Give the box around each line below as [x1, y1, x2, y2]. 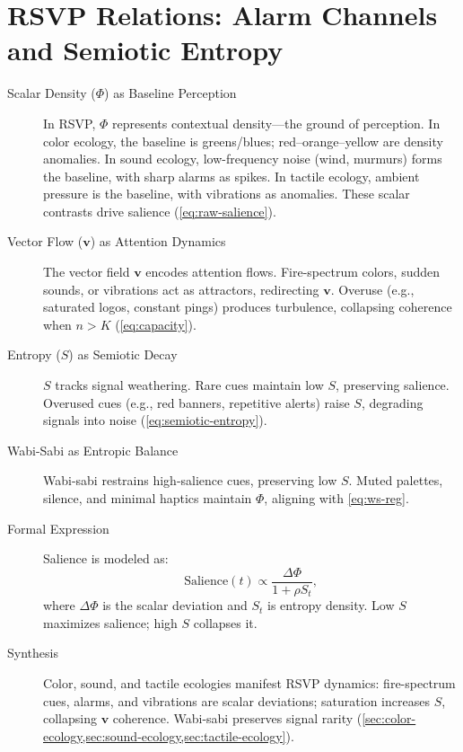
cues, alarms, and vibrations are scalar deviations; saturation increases [43, 691, 430, 710]
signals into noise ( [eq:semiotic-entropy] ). [43, 411, 267, 429]
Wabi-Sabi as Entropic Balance [7, 440, 179, 459]
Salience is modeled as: [43, 549, 169, 568]
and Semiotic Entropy [7, 31, 284, 68]
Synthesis [7, 643, 58, 662]
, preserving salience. [336, 376, 450, 394]
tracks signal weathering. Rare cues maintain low [55, 376, 324, 394]
